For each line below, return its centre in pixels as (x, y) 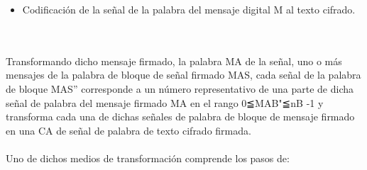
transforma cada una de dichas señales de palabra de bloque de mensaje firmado (180, 117)
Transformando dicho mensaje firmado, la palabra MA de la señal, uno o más (174, 61)
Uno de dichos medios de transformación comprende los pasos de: (148, 158)
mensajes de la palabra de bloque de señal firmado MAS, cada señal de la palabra (183, 75)
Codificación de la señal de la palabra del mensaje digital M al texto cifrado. (189, 9)
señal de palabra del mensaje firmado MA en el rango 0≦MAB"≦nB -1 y (165, 102)
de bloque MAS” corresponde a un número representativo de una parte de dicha (180, 88)
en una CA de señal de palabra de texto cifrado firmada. (128, 130)
